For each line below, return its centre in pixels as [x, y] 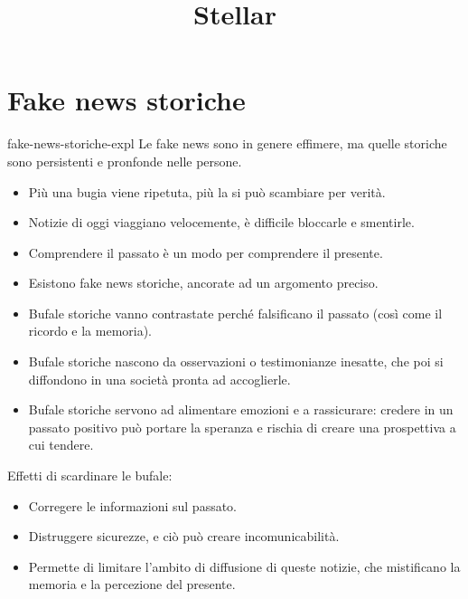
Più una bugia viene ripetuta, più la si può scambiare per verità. [207, 191]
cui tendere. [61, 445]
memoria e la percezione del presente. [132, 584]
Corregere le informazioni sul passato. [133, 505]
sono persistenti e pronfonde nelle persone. [125, 161]
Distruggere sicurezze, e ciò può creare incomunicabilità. [184, 536]
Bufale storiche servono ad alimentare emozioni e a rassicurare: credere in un [241, 409]
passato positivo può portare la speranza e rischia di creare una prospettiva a [242, 427]
